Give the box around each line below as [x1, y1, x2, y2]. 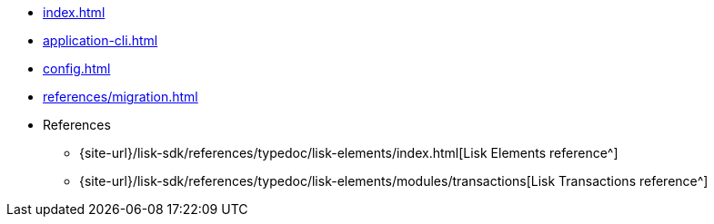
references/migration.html [43, 89, 198, 104]
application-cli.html [43, 33, 158, 48]
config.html [43, 61, 111, 76]
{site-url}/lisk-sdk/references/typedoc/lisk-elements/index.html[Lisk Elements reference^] [79, 145, 618, 161]
